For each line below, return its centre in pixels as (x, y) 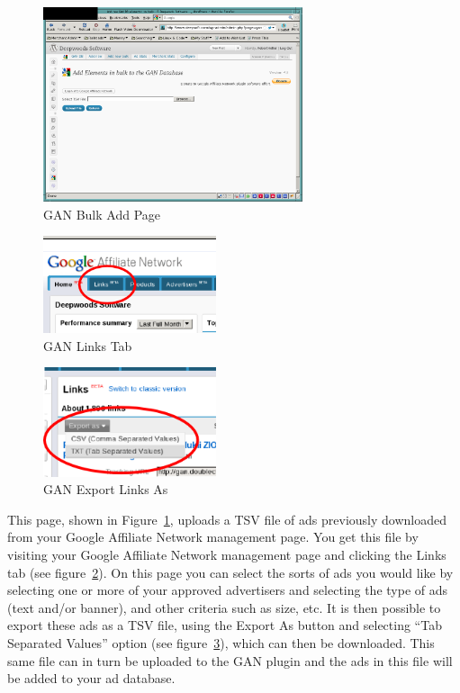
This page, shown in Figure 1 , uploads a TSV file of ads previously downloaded (227, 519)
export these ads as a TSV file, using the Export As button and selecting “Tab (225, 625)
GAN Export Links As (106, 489)
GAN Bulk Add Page (102, 214)
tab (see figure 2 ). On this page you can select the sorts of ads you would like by (230, 572)
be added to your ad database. (91, 678)
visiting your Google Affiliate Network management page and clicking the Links (227, 555)
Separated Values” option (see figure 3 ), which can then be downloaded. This (221, 643)
